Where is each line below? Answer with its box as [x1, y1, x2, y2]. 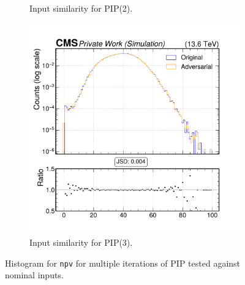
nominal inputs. [5, 268, 64, 281]
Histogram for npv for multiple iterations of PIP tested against [5, 256, 241, 269]
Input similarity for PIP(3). [29, 236, 133, 249]
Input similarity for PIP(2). [29, 2, 133, 14]
